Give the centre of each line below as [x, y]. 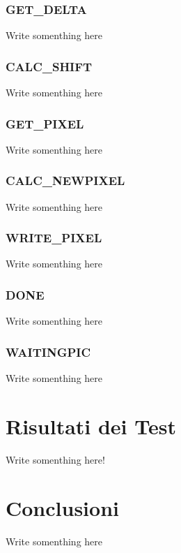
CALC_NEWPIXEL [65, 180]
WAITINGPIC [48, 352]
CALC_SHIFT [49, 66]
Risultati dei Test [91, 426]
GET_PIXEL [45, 123]
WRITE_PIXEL [54, 238]
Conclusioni [62, 507]
